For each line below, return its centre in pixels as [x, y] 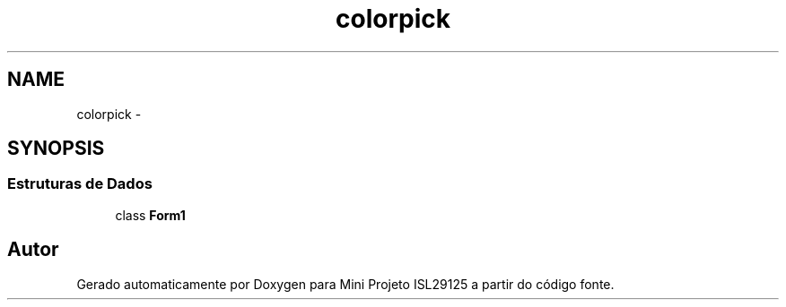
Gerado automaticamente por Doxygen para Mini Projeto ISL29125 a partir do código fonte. [345, 284]
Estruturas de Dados [80, 184]
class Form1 [150, 215]
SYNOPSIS [56, 149]
